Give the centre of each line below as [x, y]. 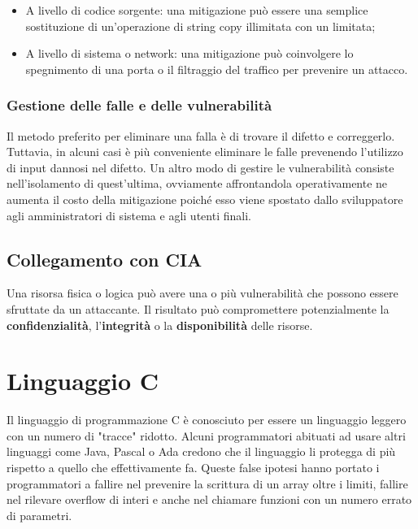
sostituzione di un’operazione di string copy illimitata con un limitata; [200, 26]
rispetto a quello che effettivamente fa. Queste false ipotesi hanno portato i [193, 468]
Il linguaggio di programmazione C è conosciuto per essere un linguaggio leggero [207, 420]
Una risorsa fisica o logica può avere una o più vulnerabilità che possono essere [202, 293]
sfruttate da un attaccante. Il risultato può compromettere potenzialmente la [198, 308]
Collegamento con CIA [104, 259]
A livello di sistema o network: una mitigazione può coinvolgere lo [189, 53]
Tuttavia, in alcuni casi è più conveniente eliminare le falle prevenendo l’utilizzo [205, 152]
